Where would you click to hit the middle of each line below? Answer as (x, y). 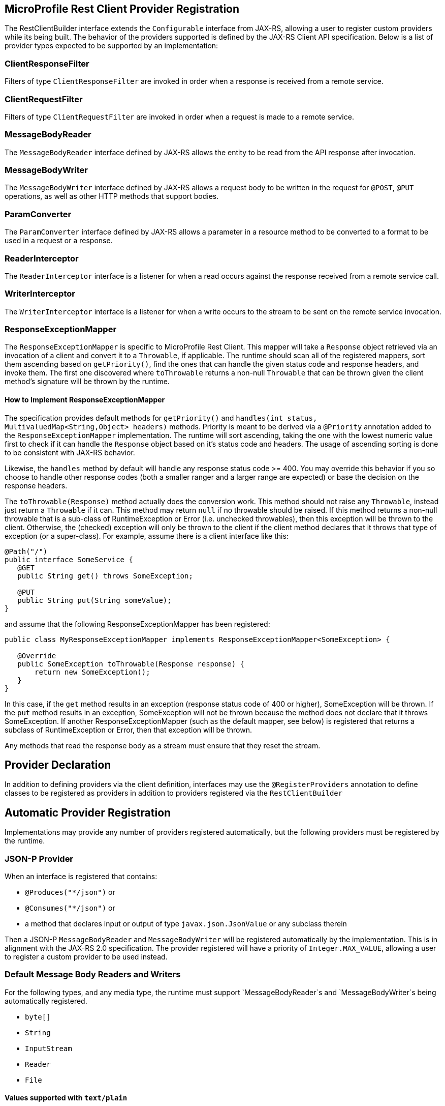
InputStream (49, 1048)
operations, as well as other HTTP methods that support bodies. (112, 196)
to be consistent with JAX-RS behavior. (70, 452)
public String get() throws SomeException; (105, 576)
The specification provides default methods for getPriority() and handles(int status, (161, 418)
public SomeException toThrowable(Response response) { (131, 664)
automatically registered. (46, 1001)
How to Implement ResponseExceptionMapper (85, 400)
